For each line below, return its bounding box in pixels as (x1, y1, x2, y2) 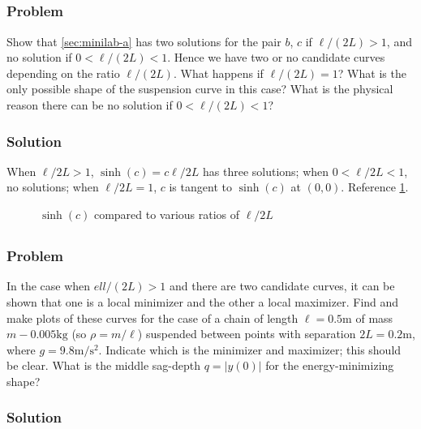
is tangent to (169, 178, 232, 195)
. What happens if (173, 64, 264, 81)
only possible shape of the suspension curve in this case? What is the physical (6, 80, 393, 97)
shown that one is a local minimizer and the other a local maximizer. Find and (6, 293, 399, 310)
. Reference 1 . (341, 178, 409, 195)
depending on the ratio (6, 64, 120, 81)
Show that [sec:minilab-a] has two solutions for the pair (6, 32, 281, 49)
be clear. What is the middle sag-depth (6, 357, 200, 374)
